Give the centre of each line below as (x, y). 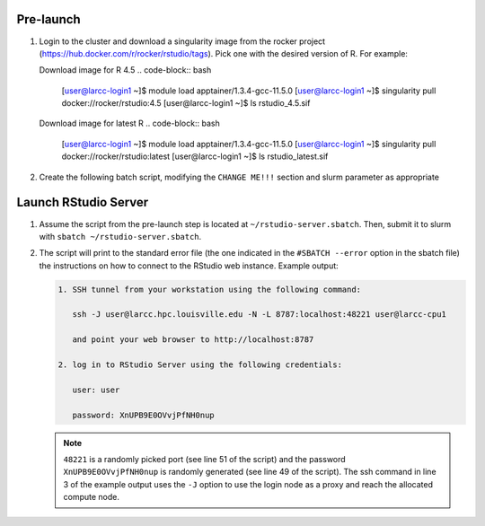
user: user (96, 390)
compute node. (92, 497)
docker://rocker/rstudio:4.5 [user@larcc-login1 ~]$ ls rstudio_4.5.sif (186, 103)
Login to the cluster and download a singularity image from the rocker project (182, 41)
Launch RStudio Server (83, 202)
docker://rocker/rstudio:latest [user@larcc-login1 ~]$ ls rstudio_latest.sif (195, 156)
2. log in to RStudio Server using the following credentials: (200, 365)
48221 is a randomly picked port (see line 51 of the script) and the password (204, 459)
